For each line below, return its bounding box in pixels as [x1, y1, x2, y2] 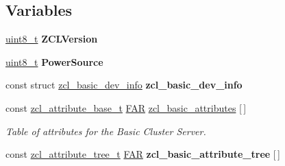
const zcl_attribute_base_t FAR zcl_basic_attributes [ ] [5, 100, 247, 115]
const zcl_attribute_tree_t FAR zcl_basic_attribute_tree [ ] [5, 147, 280, 161]
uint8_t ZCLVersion [5, 32, 98, 46]
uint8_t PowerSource [5, 54, 103, 69]
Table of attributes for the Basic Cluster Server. [5, 123, 206, 138]
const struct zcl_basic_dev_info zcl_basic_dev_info [5, 78, 243, 92]
